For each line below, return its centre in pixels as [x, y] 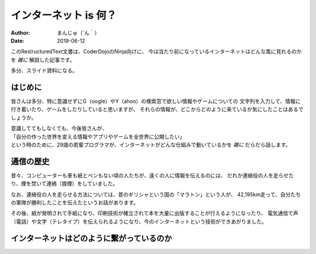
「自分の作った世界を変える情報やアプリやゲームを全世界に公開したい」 [98, 136]
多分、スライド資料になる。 [44, 71]
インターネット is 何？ [64, 15]
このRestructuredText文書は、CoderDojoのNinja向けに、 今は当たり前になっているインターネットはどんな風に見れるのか [156, 52]
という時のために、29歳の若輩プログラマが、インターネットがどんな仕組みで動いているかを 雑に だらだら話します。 [151, 145]
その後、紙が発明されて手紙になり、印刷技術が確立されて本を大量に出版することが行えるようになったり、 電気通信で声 [154, 213]
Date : [18, 40]
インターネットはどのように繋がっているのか [91, 238]
